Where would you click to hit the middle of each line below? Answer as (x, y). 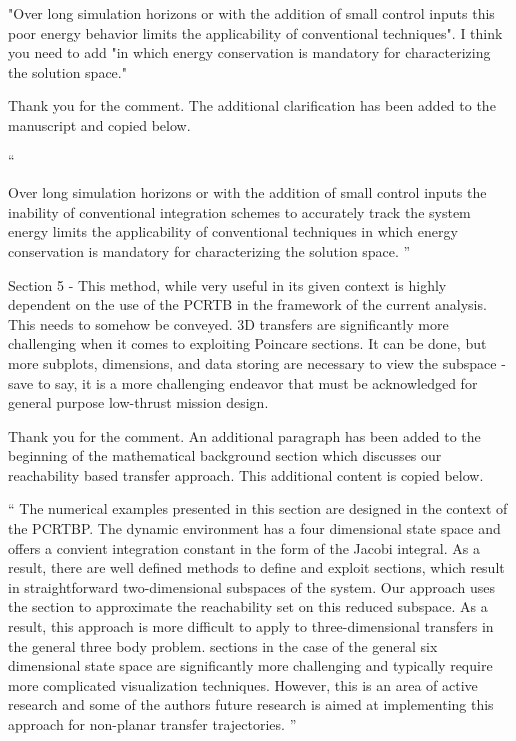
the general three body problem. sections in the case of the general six (223, 645)
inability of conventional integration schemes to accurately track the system (239, 211)
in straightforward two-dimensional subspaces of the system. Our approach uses (251, 586)
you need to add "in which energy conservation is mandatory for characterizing (249, 52)
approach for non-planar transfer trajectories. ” (152, 724)
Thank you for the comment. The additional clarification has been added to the (252, 105)
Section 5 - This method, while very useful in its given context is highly (227, 284)
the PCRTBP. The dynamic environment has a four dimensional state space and (254, 528)
